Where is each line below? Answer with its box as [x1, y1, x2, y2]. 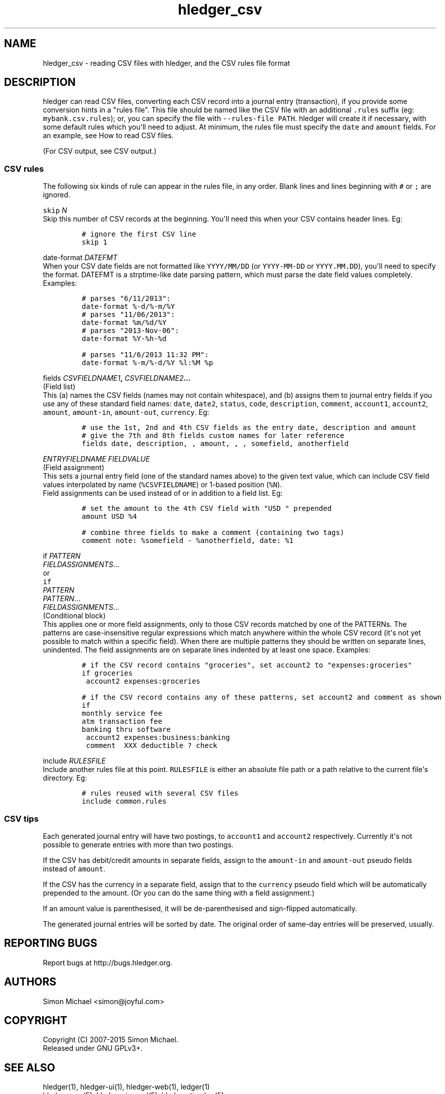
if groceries [81, 669, 133, 678]
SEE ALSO [4, 1061, 55, 1074]
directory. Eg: [43, 774, 87, 783]
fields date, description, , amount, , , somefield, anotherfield [81, 440, 349, 448]
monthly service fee [81, 709, 162, 718]
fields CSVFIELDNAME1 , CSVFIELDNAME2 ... [43, 374, 191, 383]
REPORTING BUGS [4, 937, 97, 950]
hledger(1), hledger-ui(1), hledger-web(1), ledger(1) [43, 1082, 210, 1091]
